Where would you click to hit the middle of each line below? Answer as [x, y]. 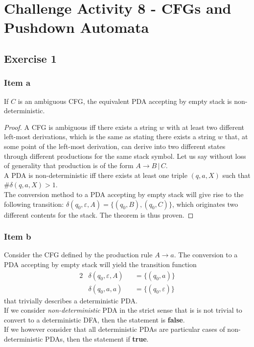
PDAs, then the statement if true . [97, 338]
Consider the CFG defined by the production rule [78, 255]
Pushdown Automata [77, 27]
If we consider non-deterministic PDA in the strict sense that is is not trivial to [123, 310]
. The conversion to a [206, 255]
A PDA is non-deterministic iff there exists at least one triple [96, 175]
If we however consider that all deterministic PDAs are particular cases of [115, 329]
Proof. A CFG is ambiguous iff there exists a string [81, 127]
